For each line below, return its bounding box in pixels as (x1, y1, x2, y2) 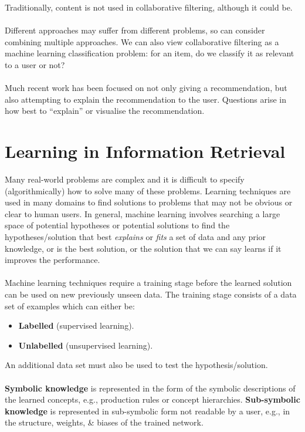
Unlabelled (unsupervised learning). (18, 339, 153, 351)
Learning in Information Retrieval (5, 139, 286, 163)
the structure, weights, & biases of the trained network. (5, 416, 204, 428)
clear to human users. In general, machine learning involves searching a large (5, 207, 280, 220)
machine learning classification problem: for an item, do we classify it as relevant (5, 47, 294, 59)
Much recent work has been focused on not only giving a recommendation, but (5, 82, 287, 94)
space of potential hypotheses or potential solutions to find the (5, 219, 230, 231)
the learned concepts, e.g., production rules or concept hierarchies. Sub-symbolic (5, 393, 300, 406)
